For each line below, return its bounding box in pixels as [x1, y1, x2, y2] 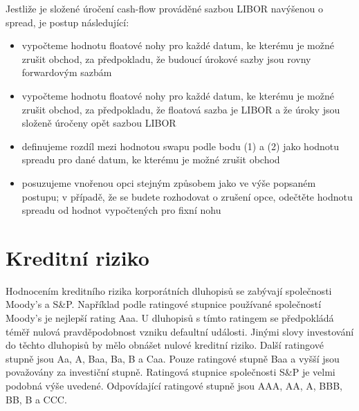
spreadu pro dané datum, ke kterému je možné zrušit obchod [21, 152, 280, 167]
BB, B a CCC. [6, 392, 67, 406]
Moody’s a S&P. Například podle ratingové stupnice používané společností [6, 297, 322, 311]
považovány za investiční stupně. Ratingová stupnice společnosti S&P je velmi [6, 365, 335, 379]
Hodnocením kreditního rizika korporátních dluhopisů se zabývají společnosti [6, 283, 332, 298]
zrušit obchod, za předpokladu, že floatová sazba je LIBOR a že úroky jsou [21, 102, 340, 116]
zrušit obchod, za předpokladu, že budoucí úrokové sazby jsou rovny [21, 51, 311, 66]
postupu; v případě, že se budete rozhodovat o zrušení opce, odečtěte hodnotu [21, 189, 353, 203]
